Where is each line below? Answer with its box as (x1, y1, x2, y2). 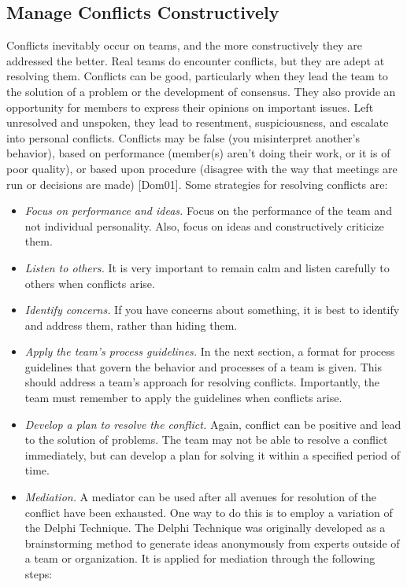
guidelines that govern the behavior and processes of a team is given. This (24, 358, 383, 375)
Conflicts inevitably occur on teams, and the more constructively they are (6, 37, 362, 54)
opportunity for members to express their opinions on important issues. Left (6, 98, 374, 115)
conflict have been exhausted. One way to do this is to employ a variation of (24, 504, 393, 520)
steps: (24, 566, 53, 582)
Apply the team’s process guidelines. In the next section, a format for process (24, 343, 395, 360)
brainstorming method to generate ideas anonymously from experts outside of (24, 534, 400, 551)
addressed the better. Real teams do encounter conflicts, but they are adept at (6, 52, 385, 68)
